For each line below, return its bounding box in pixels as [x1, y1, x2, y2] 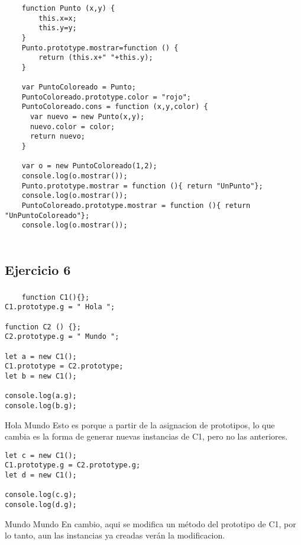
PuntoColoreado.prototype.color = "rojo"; [21, 92, 191, 101]
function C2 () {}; [5, 322, 81, 331]
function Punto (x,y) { [21, 4, 115, 12]
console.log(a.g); [5, 392, 77, 400]
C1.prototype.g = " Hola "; [5, 303, 115, 312]
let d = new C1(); [5, 471, 77, 480]
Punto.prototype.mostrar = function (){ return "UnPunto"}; [21, 181, 263, 190]
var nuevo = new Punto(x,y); [30, 113, 145, 121]
